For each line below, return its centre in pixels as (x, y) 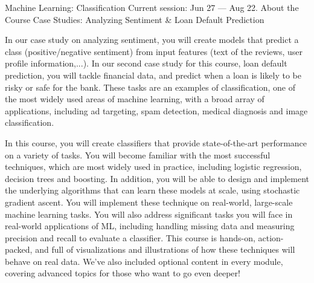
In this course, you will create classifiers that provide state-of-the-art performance (156, 142)
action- (271, 237)
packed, (19, 249)
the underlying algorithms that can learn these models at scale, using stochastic (152, 190)
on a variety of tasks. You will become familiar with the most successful (138, 155)
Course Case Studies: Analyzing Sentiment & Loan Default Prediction (135, 19)
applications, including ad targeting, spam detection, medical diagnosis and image (156, 110)
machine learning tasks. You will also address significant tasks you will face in (149, 214)
